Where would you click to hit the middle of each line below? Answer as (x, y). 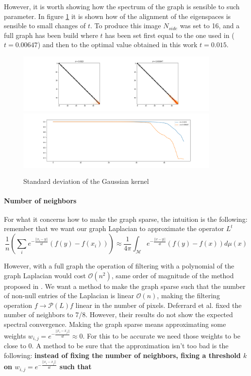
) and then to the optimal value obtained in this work (117, 45)
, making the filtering (188, 295)
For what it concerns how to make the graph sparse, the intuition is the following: (126, 219)
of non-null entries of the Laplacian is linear (69, 295)
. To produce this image (126, 26)
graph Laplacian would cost (45, 275)
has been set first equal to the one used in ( (170, 35)
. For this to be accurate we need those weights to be (161, 335)
